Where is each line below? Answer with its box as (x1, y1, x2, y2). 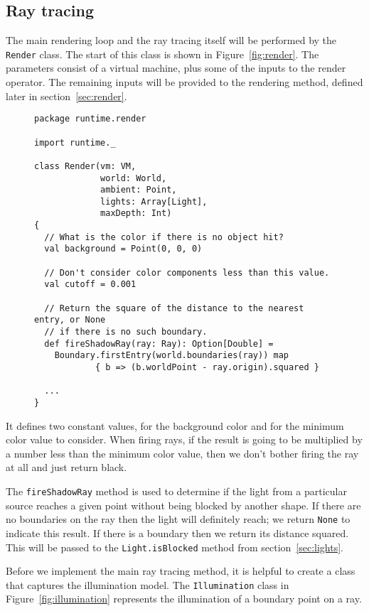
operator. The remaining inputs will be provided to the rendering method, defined (6, 75, 363, 90)
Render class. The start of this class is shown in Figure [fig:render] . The (6, 46, 319, 61)
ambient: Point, (100, 185, 177, 195)
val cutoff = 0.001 (44, 279, 137, 290)
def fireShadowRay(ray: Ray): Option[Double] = (44, 338, 274, 349)
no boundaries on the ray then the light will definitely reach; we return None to (6, 512, 351, 526)
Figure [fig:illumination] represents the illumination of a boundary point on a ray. (6, 591, 362, 606)
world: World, (100, 173, 167, 183)
